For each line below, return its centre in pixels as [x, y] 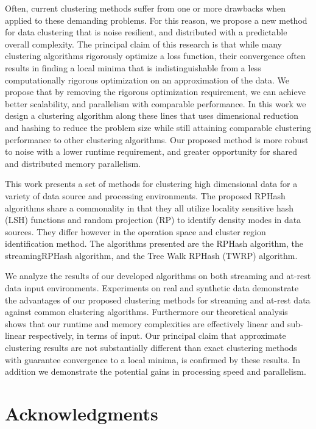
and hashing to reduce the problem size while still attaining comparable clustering [158, 127]
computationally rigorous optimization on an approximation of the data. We [147, 80]
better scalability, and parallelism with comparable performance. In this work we [156, 103]
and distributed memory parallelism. [73, 163]
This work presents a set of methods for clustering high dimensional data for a [151, 184]
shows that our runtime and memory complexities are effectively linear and [145, 323]
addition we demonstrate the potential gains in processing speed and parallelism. [156, 371]
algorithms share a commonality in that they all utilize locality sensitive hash [149, 207]
